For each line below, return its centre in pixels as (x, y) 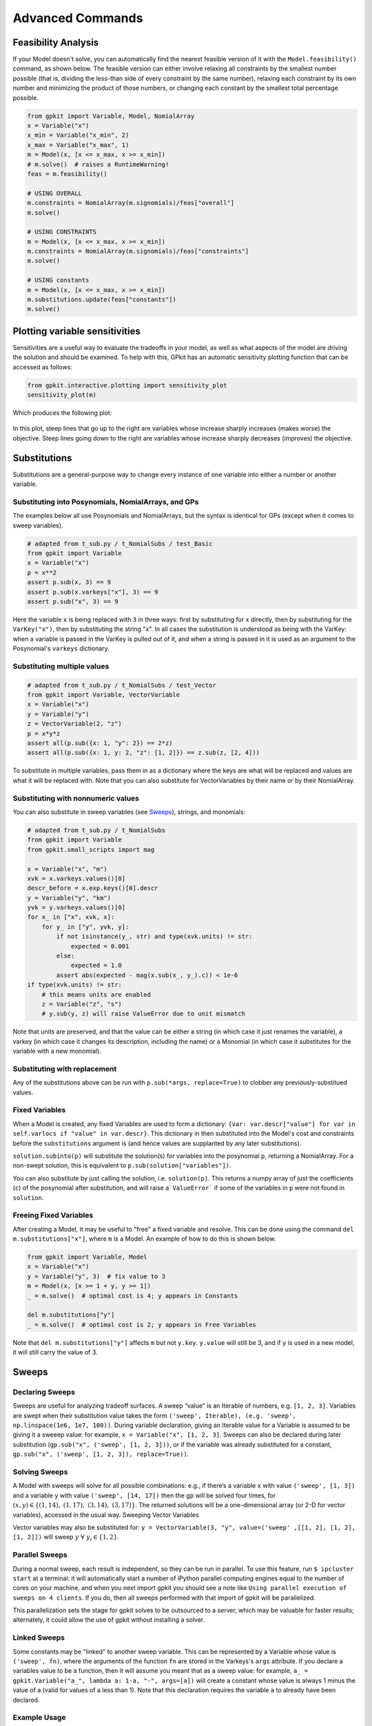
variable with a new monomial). (57, 1051)
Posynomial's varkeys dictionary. (61, 648)
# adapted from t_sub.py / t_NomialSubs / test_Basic (120, 543)
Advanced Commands (78, 18)
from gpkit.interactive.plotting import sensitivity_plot (127, 385)
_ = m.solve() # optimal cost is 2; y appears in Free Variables (142, 1325)
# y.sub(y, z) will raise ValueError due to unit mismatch (144, 1014)
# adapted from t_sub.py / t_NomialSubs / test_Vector (122, 685)
